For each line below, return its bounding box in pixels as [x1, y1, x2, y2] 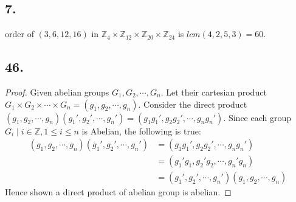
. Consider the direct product [138, 97, 247, 110]
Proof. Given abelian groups [5, 86, 109, 98]
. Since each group [223, 111, 292, 124]
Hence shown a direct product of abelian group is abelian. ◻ [5, 186, 232, 198]
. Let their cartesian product [160, 86, 267, 98]
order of [5, 27, 34, 40]
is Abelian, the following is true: [81, 124, 201, 137]
